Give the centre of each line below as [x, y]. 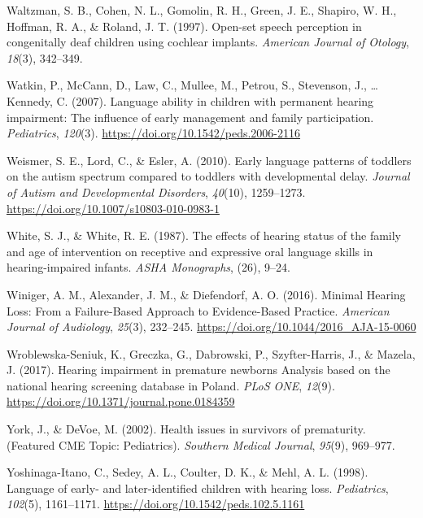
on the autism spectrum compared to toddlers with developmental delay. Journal [208, 176]
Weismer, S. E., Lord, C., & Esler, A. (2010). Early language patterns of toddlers [209, 160]
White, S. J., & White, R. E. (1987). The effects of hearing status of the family [204, 235]
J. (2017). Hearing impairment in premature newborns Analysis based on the [198, 370]
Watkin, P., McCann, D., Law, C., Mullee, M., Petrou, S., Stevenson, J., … [192, 85]
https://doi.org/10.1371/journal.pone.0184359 [121, 401]
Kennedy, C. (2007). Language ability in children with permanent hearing [190, 100]
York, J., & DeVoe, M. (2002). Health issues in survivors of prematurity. [186, 429]
